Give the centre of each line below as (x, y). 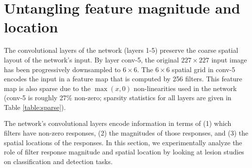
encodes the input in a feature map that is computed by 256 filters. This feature (123, 79)
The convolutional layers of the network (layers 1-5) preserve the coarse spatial (121, 50)
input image (229, 59)
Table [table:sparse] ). (35, 107)
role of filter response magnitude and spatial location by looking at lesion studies (124, 152)
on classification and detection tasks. (58, 161)
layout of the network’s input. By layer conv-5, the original (92, 59)
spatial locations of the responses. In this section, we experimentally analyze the (123, 142)
